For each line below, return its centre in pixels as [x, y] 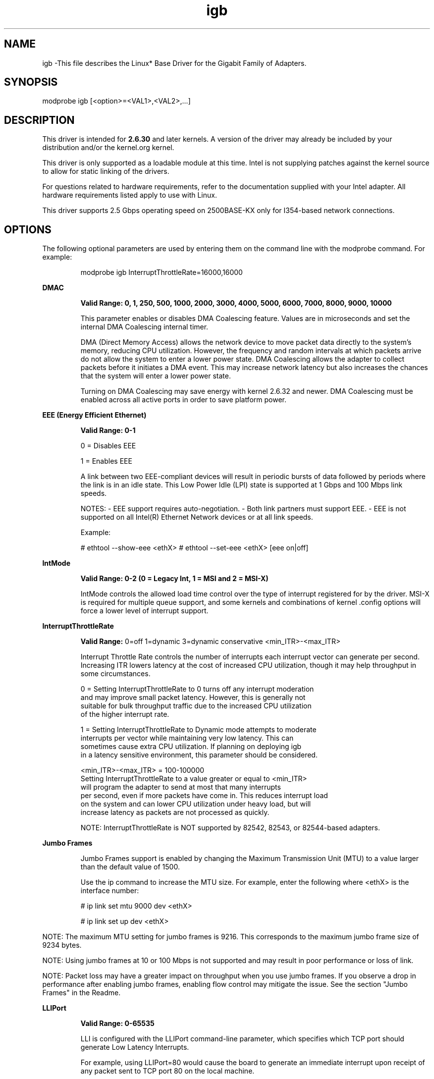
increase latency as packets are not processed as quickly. [175, 812]
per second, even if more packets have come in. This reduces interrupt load [204, 796]
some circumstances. [115, 674]
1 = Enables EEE [106, 461]
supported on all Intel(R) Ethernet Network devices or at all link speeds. [197, 517]
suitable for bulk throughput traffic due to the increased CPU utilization [196, 706]
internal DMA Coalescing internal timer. [144, 327]
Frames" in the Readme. [81, 993]
